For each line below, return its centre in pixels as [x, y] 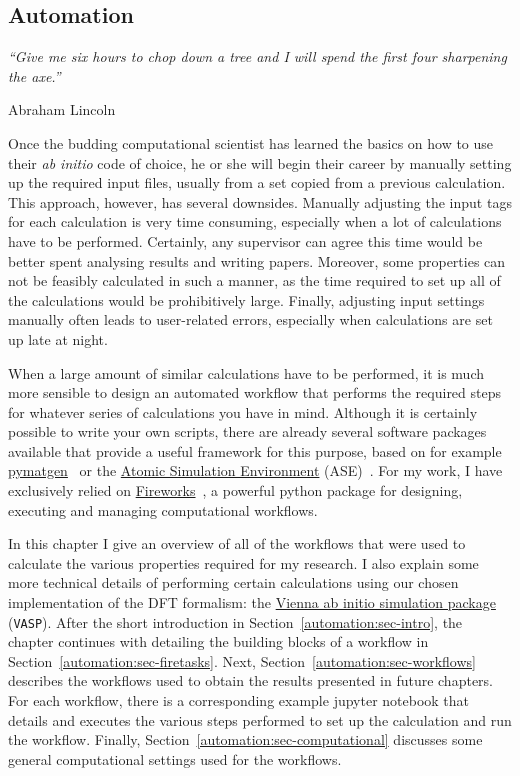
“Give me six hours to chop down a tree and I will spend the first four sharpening [257, 56]
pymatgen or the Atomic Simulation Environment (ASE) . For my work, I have [255, 470]
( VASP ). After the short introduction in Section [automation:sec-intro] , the [235, 621]
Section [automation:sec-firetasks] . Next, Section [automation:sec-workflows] [242, 660]
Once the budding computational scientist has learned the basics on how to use [251, 142]
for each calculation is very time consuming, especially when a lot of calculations [255, 221]
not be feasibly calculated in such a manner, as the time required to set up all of [254, 280]
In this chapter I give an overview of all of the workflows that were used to [237, 543]
